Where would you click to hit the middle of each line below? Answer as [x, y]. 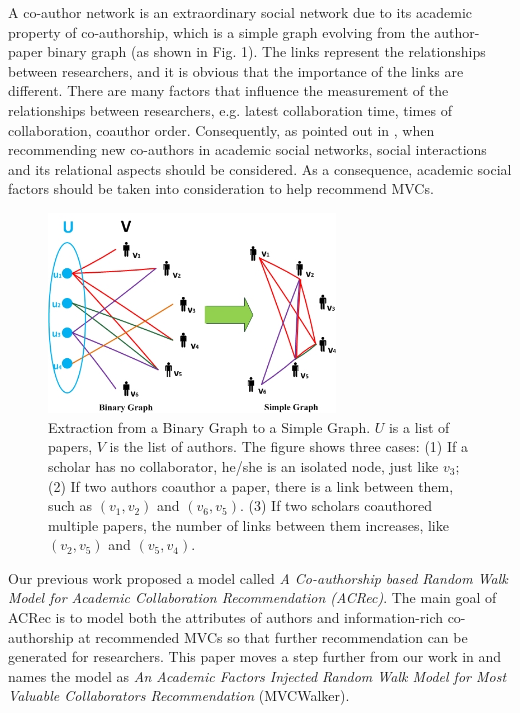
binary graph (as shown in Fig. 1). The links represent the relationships [266, 51]
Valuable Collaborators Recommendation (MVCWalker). [179, 695]
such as [70, 505]
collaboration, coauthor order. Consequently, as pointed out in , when [221, 129]
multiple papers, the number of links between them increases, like [248, 524]
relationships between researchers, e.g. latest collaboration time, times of [230, 109]
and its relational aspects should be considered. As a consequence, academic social [260, 168]
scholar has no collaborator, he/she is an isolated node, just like [243, 465]
